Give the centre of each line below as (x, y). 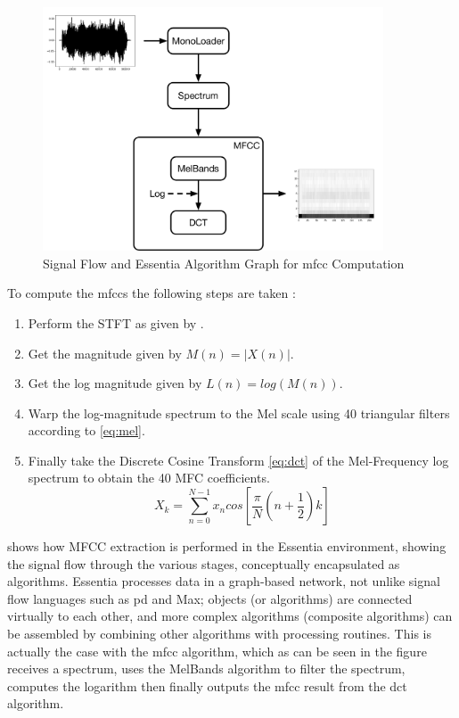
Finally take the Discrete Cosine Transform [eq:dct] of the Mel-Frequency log (238, 460)
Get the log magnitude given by (115, 383)
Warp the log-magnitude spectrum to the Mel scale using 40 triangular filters (239, 413)
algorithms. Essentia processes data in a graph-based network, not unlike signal (224, 581)
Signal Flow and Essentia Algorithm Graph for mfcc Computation (224, 263)
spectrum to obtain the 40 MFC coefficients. (149, 478)
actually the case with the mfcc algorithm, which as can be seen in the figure (217, 651)
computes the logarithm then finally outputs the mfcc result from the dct (207, 685)
